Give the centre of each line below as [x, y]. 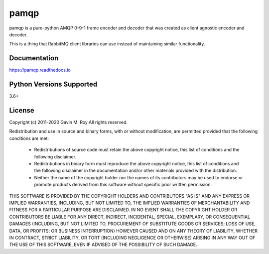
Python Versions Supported [53, 84]
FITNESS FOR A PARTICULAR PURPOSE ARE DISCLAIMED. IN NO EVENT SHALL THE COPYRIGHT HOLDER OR [123, 210]
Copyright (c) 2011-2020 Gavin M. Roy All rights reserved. [68, 123]
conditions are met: [29, 138]
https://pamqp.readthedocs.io [40, 70]
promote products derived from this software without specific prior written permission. [123, 185]
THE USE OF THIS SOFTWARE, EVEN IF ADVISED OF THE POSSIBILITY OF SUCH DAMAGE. [103, 245]
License [22, 110]
